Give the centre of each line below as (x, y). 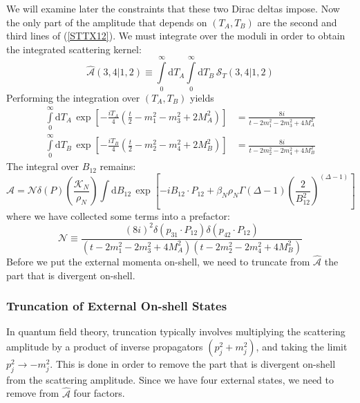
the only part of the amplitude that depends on (107, 22)
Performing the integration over (73, 97)
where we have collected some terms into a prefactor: (118, 215)
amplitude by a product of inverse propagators (105, 347)
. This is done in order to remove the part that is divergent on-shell (193, 364)
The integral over (43, 166)
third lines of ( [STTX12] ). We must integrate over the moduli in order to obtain (176, 36)
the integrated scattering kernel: (74, 49)
